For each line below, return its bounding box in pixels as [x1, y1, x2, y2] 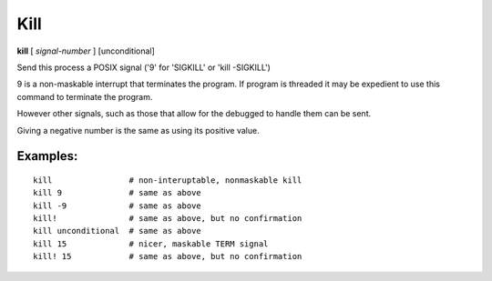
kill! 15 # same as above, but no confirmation [33, 251, 302, 262]
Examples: [16, 148, 78, 164]
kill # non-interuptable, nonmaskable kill [33, 175, 302, 186]
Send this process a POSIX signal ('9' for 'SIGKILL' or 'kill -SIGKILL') [16, 62, 271, 73]
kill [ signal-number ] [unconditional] [16, 45, 155, 56]
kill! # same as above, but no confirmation [33, 214, 302, 224]
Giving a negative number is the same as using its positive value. [16, 125, 260, 135]
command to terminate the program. [16, 91, 153, 102]
